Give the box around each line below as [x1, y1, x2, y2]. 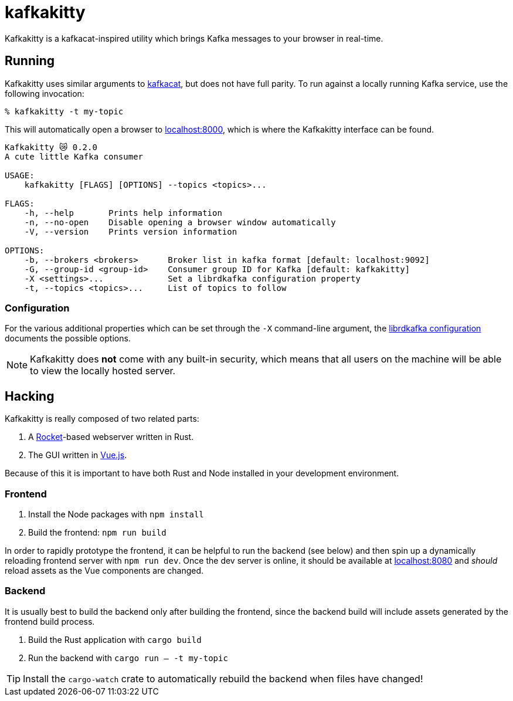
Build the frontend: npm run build [28, 527, 167, 537]
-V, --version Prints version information [24, 226, 237, 236]
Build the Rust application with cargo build [28, 634, 202, 645]
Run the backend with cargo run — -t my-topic [28, 652, 228, 663]
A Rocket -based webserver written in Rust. [28, 432, 194, 442]
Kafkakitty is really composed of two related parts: [5, 414, 199, 424]
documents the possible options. [5, 333, 131, 344]
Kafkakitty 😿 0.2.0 [5, 142, 97, 152]
